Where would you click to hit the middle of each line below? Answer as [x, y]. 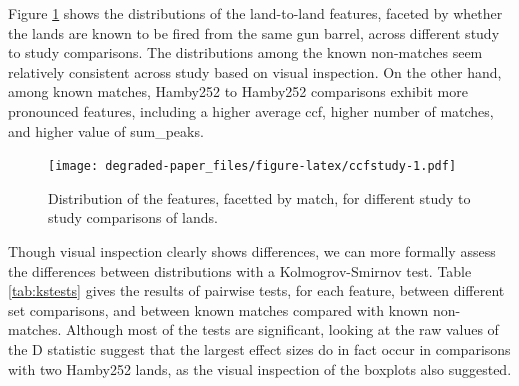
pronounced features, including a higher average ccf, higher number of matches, [251, 110]
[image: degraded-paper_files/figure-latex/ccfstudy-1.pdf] [252, 166]
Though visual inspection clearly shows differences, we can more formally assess [252, 251]
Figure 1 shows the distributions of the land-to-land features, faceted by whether [255, 13]
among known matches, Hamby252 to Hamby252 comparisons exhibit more [238, 91]
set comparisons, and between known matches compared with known [218, 309]
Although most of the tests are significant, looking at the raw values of [282, 329]
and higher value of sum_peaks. [106, 130]
